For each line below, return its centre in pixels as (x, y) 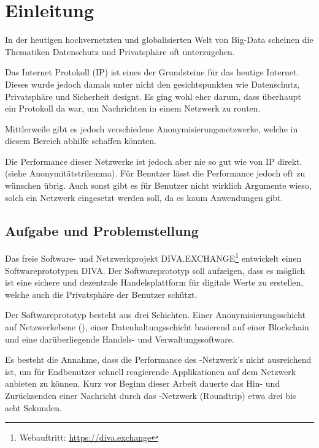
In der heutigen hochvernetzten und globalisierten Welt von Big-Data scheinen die (159, 40)
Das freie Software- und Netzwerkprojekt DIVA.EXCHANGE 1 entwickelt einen (153, 257)
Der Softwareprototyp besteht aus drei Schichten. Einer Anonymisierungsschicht (155, 315)
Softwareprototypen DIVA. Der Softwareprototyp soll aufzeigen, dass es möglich (155, 270)
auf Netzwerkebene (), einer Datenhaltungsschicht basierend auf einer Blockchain (157, 327)
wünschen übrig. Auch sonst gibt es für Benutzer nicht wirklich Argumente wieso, (158, 185)
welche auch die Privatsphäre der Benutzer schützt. (101, 294)
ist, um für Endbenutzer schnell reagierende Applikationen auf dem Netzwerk (151, 371)
